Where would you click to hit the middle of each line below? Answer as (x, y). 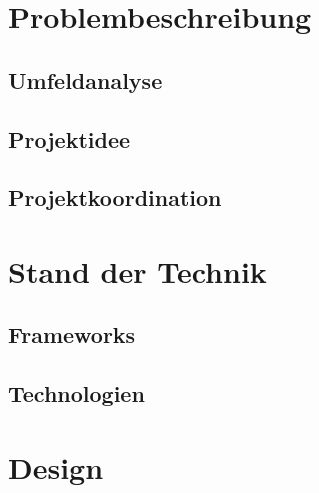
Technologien (76, 393)
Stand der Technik (137, 270)
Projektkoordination (115, 197)
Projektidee (69, 138)
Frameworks (72, 334)
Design (56, 466)
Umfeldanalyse (85, 79)
